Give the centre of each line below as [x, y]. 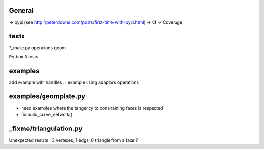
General [22, 10]
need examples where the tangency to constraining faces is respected [92, 108]
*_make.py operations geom [37, 48]
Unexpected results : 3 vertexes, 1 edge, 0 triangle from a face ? [74, 140]
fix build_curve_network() [47, 115]
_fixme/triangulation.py [46, 128]
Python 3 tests [24, 56]
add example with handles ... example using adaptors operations [74, 82]
